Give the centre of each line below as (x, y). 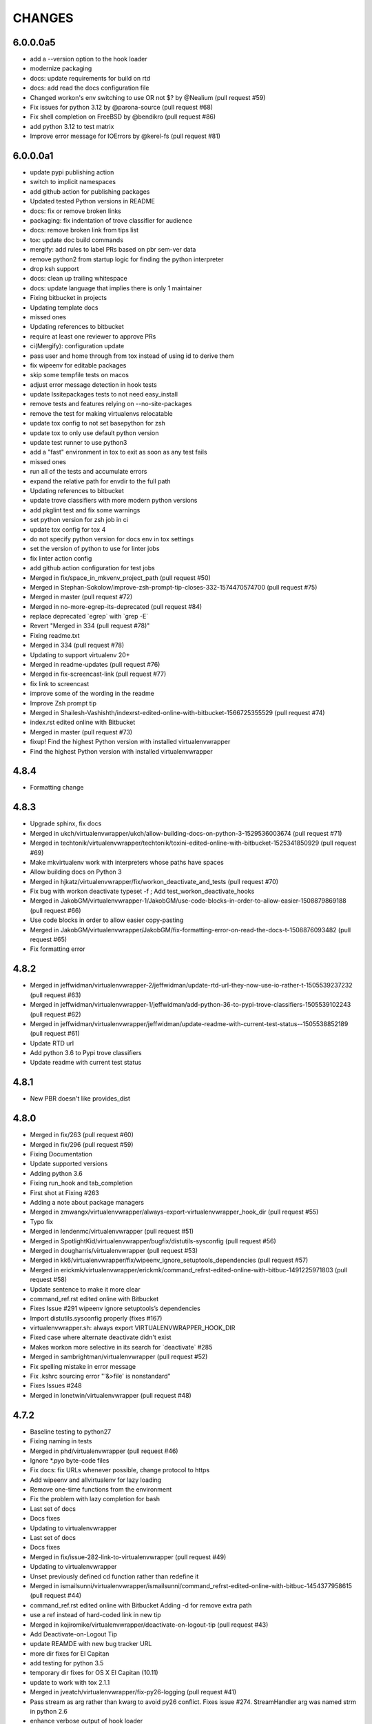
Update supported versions (69, 1164)
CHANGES (43, 18)
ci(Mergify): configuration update (77, 346)
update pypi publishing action (72, 172)
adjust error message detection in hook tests (94, 384)
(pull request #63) (56, 995)
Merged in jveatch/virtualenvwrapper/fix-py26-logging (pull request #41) (133, 1692)
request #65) (49, 940)
